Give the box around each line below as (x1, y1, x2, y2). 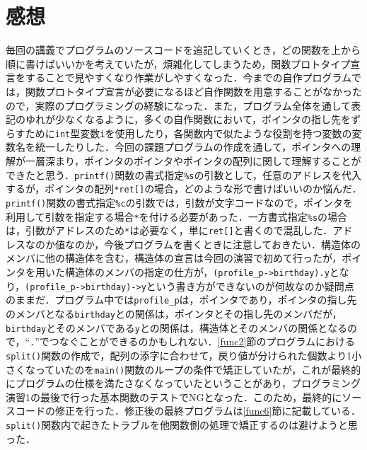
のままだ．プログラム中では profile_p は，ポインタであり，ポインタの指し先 (6, 292, 357, 307)
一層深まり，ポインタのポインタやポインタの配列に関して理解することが (25, 153, 361, 168)
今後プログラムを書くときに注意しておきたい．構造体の (104, 236, 361, 251)
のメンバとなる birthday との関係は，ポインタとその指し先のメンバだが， (6, 306, 342, 321)
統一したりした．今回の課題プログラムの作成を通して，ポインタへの (35, 139, 351, 154)
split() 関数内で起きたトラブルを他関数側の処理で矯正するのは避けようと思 (6, 417, 359, 432)
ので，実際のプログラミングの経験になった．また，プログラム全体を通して (6, 98, 351, 112)
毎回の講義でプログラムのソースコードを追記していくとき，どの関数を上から (6, 42, 361, 57)
